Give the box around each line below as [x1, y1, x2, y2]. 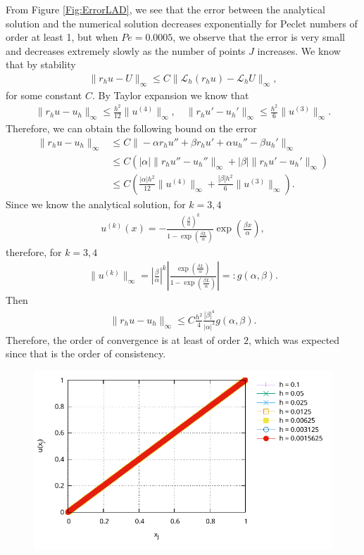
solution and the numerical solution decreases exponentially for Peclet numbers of [6, 15, 358, 30]
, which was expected [248, 332, 340, 347]
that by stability [6, 57, 76, 72]
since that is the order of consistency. [6, 346, 166, 361]
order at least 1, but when [6, 30, 118, 44]
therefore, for [6, 244, 62, 259]
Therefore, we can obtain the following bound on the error [6, 121, 257, 136]
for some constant [6, 87, 82, 102]
